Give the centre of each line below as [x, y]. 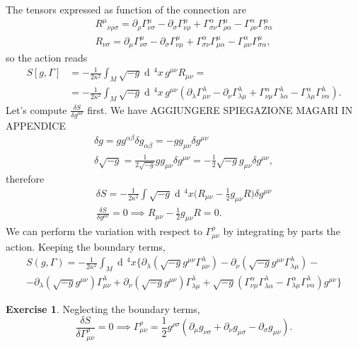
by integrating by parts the [282, 231]
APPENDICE [36, 125]
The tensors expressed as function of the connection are [126, 9]
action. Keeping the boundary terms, [86, 246]
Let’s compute [36, 109]
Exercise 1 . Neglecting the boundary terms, [103, 308]
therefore [25, 178]
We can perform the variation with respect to [104, 231]
